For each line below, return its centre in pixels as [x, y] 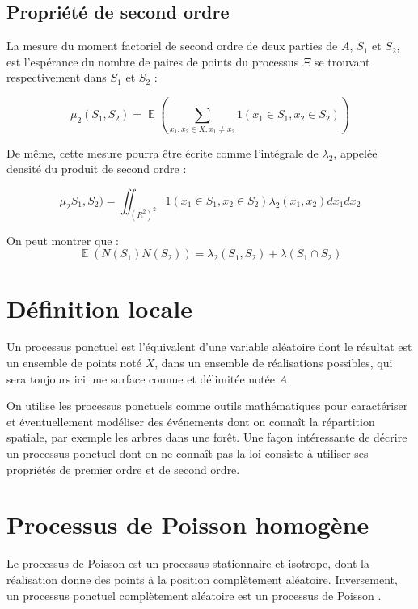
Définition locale [99, 308]
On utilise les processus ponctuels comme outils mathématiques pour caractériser [207, 406]
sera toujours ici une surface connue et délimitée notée [141, 378]
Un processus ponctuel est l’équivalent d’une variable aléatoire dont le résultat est [209, 347]
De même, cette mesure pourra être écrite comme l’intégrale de [163, 152]
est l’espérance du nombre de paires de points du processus [153, 61]
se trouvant [342, 61]
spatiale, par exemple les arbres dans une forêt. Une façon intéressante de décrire [207, 437]
